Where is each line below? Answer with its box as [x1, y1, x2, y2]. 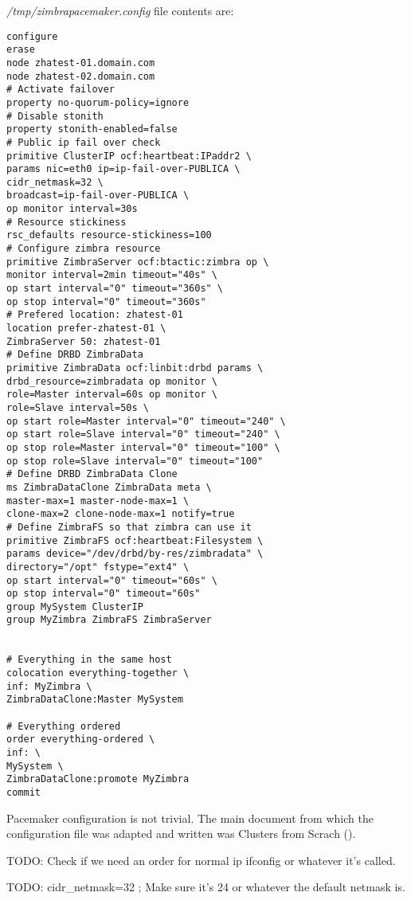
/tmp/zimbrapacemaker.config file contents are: [6, 2, 234, 18]
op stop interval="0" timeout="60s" [6, 588, 201, 600]
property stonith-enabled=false [6, 123, 178, 135]
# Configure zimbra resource [6, 243, 161, 255]
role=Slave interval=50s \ [6, 401, 149, 413]
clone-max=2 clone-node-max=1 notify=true [6, 508, 235, 520]
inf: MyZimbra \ [6, 680, 92, 692]
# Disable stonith [6, 110, 104, 122]
